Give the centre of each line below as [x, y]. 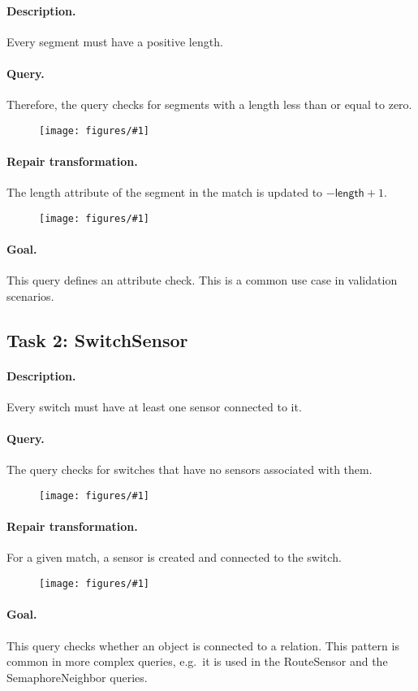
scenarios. [30, 296]
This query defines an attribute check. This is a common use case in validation [202, 280]
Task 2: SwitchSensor [97, 339]
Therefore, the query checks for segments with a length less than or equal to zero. [209, 104]
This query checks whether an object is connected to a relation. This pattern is [203, 645]
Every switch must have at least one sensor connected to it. [154, 407]
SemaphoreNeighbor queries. [77, 677]
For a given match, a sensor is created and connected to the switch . [174, 557]
